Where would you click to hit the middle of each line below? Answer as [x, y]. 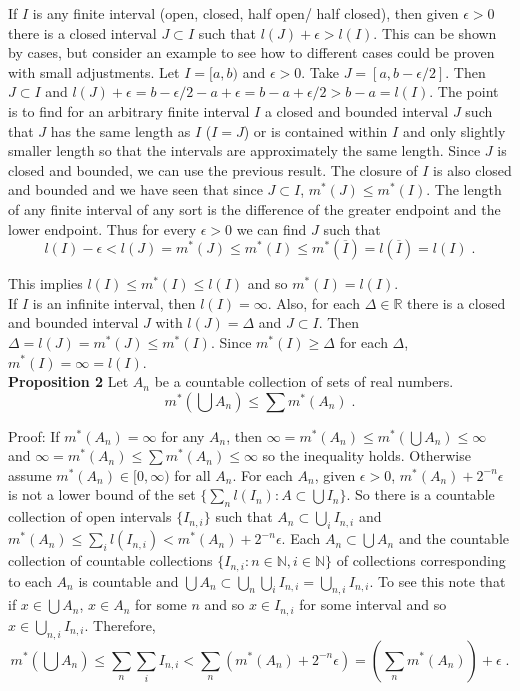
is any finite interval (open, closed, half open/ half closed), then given [245, 13]
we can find [271, 228]
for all [192, 474]
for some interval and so [373, 604]
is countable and [128, 580]
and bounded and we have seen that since [135, 189]
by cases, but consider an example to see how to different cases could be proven [251, 52]
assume [30, 474]
